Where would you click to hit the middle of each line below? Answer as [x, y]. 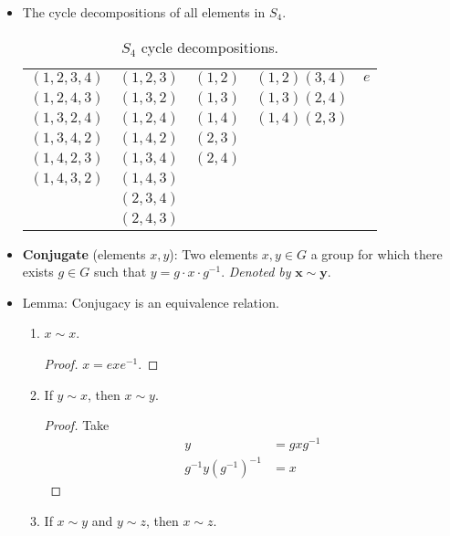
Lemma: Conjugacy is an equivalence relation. [151, 302]
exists [38, 272]
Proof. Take [77, 425]
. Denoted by [256, 272]
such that [120, 272]
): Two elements [214, 253]
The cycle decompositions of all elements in [144, 12]
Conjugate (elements [84, 253]
